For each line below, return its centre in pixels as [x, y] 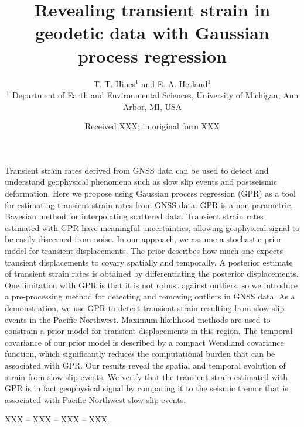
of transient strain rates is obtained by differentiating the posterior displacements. [152, 273]
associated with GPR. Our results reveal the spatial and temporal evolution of [145, 365]
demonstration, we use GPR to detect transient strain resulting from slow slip [145, 308]
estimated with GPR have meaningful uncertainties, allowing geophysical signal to [152, 227]
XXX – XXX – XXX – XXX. [57, 419]
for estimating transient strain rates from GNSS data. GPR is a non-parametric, [149, 204]
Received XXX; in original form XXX [152, 126]
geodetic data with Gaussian [152, 32]
